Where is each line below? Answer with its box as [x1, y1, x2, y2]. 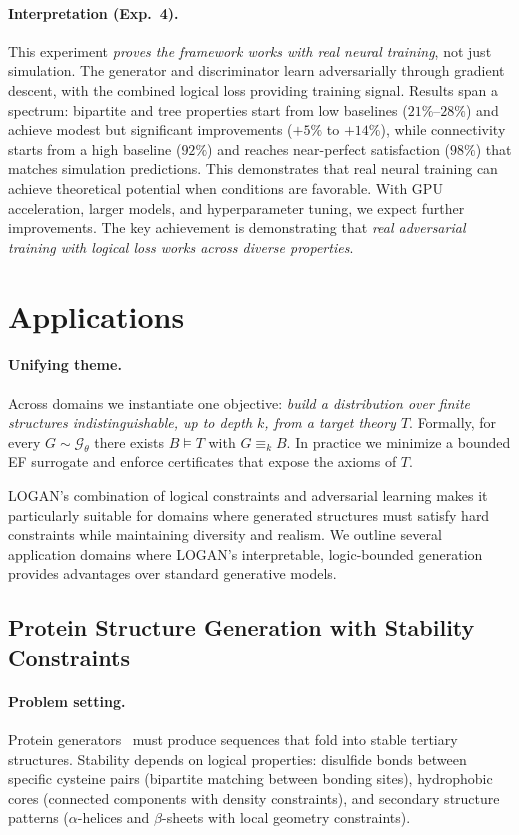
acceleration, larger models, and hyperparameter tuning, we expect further [8, 197, 465, 218]
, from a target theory [264, 412, 396, 433]
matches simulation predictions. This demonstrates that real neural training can [8, 158, 498, 179]
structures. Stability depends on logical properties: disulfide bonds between [8, 748, 467, 769]
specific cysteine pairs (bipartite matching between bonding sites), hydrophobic [8, 768, 493, 789]
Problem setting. [8, 690, 126, 711]
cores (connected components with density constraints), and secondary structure [8, 787, 500, 808]
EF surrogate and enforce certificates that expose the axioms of [8, 451, 397, 472]
